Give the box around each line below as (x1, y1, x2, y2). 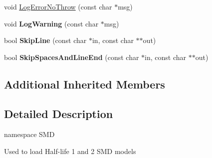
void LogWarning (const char (4, 18, 99, 28)
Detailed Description (4, 105, 113, 121)
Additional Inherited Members (4, 76, 165, 91)
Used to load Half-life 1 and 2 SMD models (4, 145, 136, 156)
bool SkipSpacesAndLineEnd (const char (4, 51, 139, 62)
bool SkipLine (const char (4, 35, 87, 45)
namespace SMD (4, 129, 55, 139)
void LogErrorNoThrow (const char (4, 1, 112, 11)
